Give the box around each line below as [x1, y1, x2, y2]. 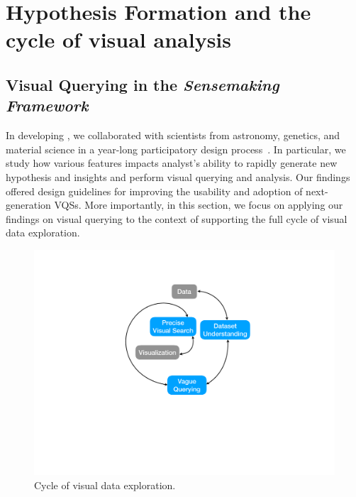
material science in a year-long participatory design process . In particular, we [6, 141, 346, 156]
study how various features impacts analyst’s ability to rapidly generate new [6, 155, 338, 170]
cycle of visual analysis [6, 25, 231, 54]
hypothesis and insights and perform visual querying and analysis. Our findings [6, 169, 350, 184]
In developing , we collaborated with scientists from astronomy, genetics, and [6, 128, 340, 143]
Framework [6, 94, 89, 116]
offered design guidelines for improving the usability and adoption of [6, 183, 303, 198]
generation [6, 197, 51, 212]
